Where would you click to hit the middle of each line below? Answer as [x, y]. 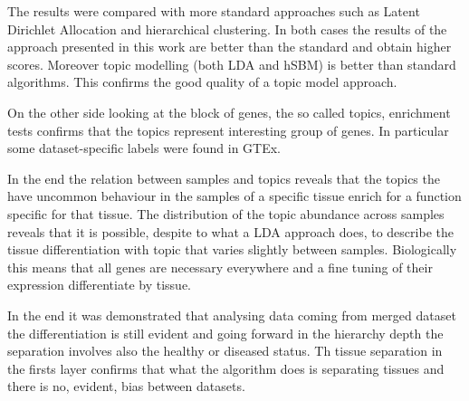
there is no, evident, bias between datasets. [126, 386]
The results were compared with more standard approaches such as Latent [214, 11]
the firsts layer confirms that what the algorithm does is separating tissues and [226, 368]
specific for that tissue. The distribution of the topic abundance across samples [226, 213]
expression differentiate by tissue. [99, 285]
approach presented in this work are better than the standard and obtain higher [230, 47]
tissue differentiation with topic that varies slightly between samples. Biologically [232, 249]
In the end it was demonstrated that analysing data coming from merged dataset [232, 315]
